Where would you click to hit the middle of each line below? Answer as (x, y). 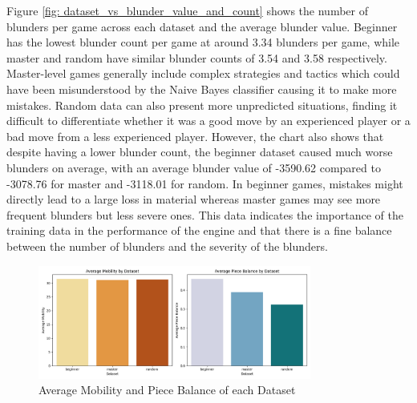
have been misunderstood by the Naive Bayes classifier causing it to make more (202, 89)
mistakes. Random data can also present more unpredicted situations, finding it (202, 105)
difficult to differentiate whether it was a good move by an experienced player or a (208, 121)
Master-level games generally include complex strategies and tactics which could (203, 73)
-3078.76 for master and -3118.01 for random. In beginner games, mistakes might (205, 183)
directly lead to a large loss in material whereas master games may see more (194, 199)
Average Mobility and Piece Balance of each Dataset (167, 390)
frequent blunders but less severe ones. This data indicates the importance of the (205, 214)
